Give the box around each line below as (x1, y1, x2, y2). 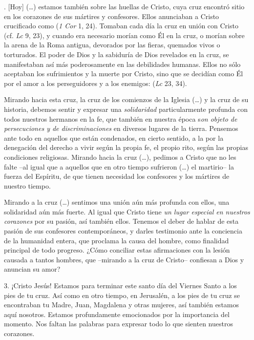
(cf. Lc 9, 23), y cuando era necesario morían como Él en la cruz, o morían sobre (4, 30, 245, 40)
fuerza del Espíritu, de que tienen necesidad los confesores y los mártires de (4, 171, 230, 181)
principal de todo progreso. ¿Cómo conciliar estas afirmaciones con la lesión (4, 245, 230, 255)
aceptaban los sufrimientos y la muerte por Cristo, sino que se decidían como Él (4, 68, 243, 79)
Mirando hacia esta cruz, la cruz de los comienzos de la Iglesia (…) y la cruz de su (4, 94, 249, 105)
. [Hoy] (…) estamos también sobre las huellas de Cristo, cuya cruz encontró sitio (4, 1, 245, 11)
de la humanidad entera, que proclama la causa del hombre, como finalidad (4, 235, 229, 245)
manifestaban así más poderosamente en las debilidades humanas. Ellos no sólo (4, 59, 241, 69)
